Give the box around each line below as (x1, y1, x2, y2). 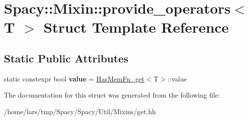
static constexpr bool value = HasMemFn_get (4, 73, 145, 83)
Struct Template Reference (43, 17, 229, 37)
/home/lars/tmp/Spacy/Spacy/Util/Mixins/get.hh (4, 106, 156, 116)
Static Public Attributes (4, 50, 128, 65)
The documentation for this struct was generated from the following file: (4, 90, 220, 100)
